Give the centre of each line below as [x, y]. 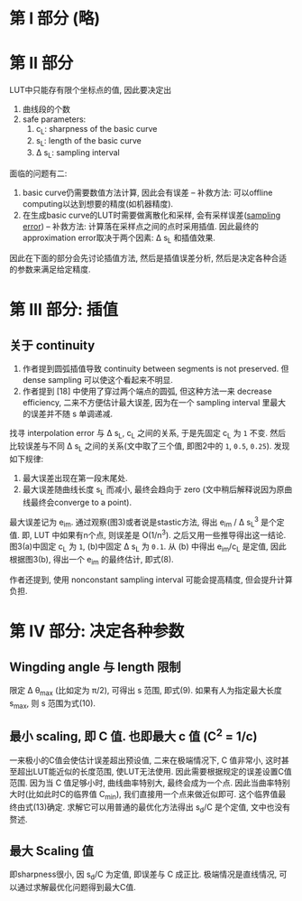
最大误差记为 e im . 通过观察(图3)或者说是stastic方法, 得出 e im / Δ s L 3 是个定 [147, 522]
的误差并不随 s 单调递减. [68, 414]
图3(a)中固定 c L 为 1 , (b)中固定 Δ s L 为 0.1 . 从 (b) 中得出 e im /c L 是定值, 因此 [148, 547]
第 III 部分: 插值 [64, 309]
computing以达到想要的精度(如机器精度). [98, 203]
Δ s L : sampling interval [78, 153]
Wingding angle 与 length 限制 [96, 667]
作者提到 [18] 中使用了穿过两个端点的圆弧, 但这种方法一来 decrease [147, 391]
